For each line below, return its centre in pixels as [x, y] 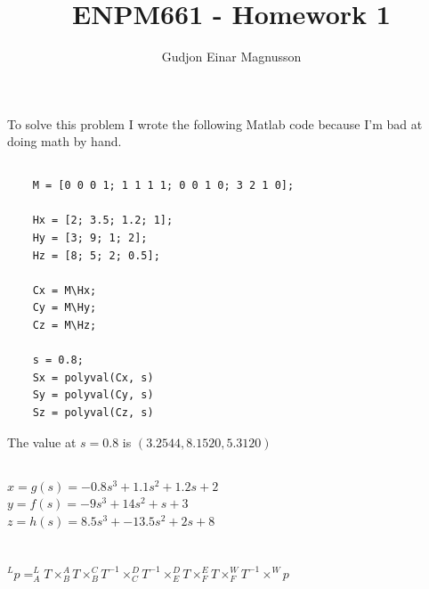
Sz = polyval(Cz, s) [93, 413]
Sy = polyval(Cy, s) [93, 395]
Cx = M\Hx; [65, 290]
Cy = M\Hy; [65, 308]
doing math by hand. [65, 141]
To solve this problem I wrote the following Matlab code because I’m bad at [215, 123]
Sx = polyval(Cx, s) [93, 377]
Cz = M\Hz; [65, 326]
